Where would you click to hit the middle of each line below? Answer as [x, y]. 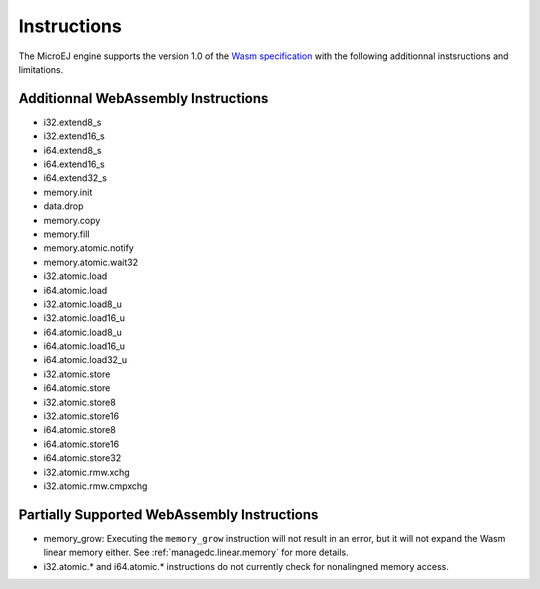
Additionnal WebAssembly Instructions [143, 98]
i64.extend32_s [75, 178]
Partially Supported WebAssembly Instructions [168, 514]
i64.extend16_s [74, 164]
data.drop [63, 206]
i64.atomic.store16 [81, 444]
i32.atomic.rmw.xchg [86, 472]
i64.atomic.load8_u [82, 332]
